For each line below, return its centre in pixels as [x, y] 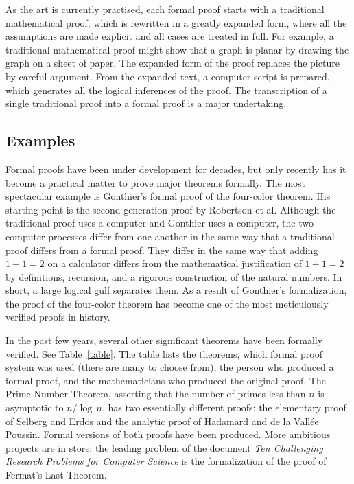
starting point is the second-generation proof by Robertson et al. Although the [171, 209]
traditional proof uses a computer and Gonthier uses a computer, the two [160, 223]
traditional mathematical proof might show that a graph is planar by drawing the [177, 49]
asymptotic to [35, 407]
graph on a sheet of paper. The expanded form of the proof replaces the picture [173, 63]
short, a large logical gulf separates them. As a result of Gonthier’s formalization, [176, 290]
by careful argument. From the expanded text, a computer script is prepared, [168, 76]
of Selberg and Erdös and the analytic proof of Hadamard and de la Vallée [162, 420]
